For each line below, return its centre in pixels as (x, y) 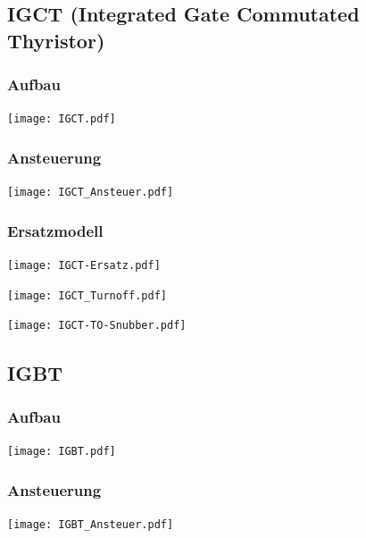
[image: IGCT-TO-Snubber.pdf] (97, 326)
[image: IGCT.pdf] (62, 119)
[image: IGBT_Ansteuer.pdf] (91, 524)
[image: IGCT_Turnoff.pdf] (87, 295)
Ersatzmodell (55, 230)
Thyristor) (56, 40)
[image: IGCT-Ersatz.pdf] (84, 266)
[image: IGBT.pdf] (62, 452)
